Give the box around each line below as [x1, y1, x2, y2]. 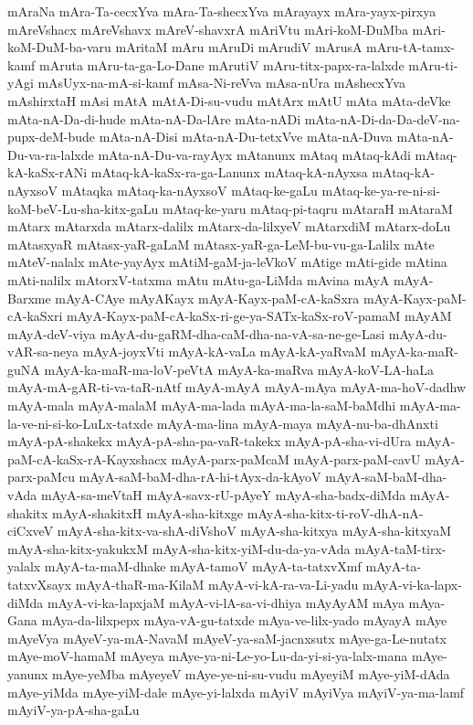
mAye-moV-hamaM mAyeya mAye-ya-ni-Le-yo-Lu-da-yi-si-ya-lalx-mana [7, 646, 408, 666]
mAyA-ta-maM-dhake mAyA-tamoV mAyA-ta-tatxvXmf [44, 557, 362, 576]
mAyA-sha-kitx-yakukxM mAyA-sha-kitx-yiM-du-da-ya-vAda [7, 538, 351, 558]
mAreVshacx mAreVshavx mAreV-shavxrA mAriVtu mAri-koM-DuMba [7, 19, 408, 38]
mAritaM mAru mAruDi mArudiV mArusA [115, 37, 363, 57]
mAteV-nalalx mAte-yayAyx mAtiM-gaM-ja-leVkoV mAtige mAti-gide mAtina [7, 252, 447, 272]
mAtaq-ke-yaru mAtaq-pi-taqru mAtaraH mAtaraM [163, 198, 453, 218]
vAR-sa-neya [7, 342, 79, 361]
